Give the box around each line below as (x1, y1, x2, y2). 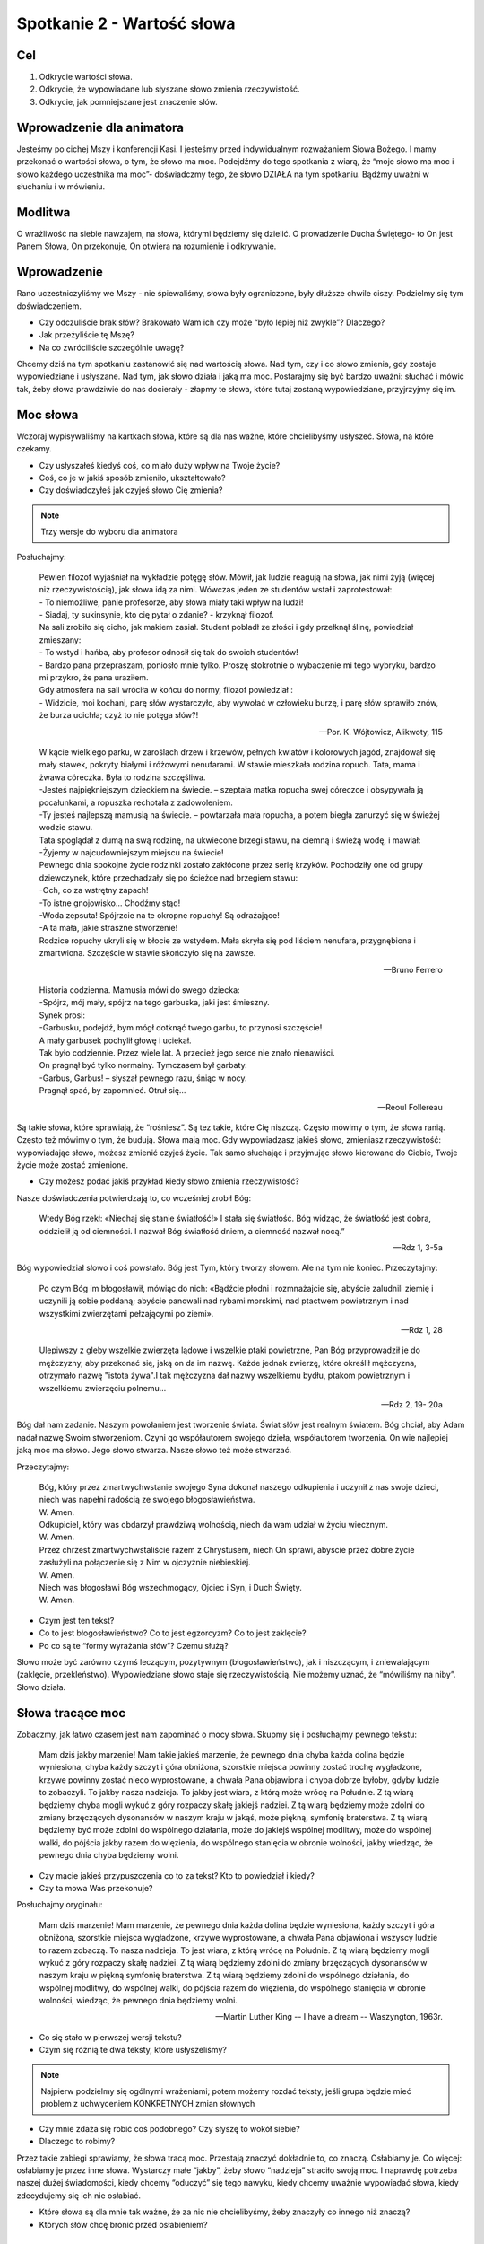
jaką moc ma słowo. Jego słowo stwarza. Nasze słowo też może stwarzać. (16, 1445, 292, 1456)
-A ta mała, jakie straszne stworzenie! (39, 923, 178, 934)
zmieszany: (39, 634, 82, 645)
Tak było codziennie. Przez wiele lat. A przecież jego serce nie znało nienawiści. (39, 1047, 335, 1058)
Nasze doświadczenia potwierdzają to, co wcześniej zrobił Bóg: (16, 1192, 252, 1203)
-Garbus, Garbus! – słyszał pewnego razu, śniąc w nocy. (39, 1073, 247, 1083)
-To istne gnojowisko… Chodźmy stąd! (39, 898, 181, 908)
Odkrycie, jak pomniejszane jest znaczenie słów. (39, 96, 219, 107)
